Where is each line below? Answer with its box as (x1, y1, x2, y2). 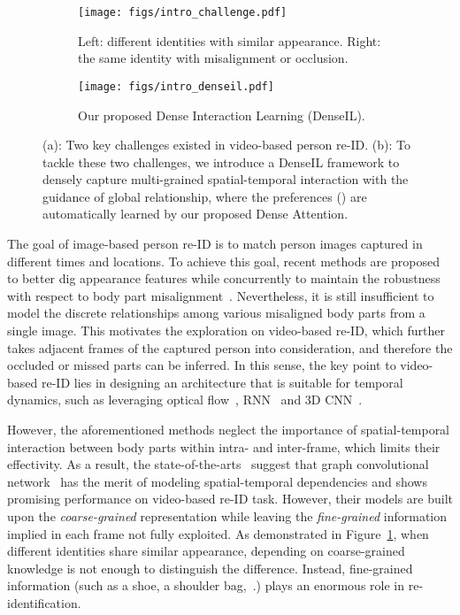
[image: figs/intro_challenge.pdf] (78, 6, 287, 19)
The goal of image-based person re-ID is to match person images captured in (7, 234, 423, 253)
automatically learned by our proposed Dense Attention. (42, 204, 349, 223)
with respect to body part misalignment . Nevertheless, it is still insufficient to (7, 286, 434, 304)
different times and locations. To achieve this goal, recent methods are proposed (7, 251, 440, 270)
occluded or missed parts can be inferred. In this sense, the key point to (7, 356, 396, 374)
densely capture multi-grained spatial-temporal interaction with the (42, 170, 409, 188)
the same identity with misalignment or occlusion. (78, 49, 349, 67)
